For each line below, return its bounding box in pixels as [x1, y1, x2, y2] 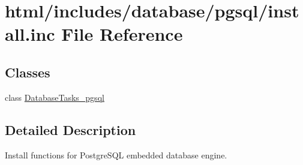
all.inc [5, 22, 55, 46]
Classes [5, 62, 50, 81]
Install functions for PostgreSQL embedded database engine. [5, 148, 227, 161]
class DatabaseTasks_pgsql [5, 91, 104, 103]
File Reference [61, 22, 183, 46]
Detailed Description [5, 120, 136, 139]
